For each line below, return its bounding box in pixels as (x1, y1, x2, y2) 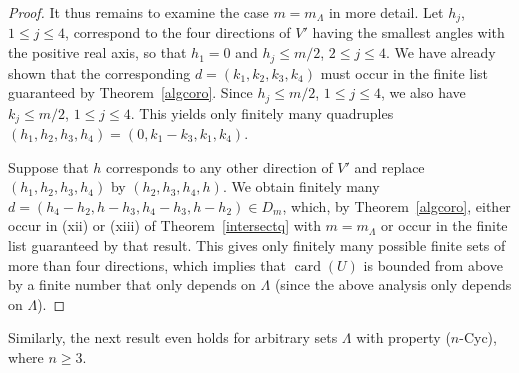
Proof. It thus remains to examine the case (8, 2, 269, 22)
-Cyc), (459, 327, 497, 348)
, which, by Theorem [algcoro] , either (282, 195, 511, 216)
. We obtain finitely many (222, 176, 380, 197)
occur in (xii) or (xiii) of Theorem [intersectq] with (8, 215, 321, 236)
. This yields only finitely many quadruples (130, 102, 394, 123)
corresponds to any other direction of (106, 156, 333, 177)
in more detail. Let (328, 2, 444, 22)
